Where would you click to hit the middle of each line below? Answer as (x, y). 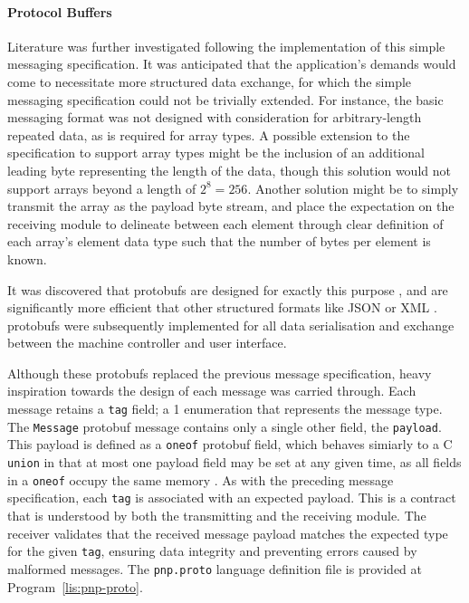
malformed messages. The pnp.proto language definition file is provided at (215, 568)
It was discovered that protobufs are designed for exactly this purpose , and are (228, 289)
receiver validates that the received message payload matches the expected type (228, 533)
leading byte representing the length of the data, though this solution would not (229, 170)
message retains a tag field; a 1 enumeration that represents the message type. (225, 409)
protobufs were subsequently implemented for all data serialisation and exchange (231, 325)
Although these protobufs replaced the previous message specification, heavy (220, 373)
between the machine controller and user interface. (147, 343)
